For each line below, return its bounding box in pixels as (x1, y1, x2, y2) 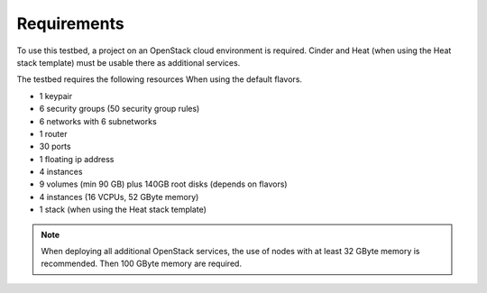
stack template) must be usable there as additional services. (16, 57, 241, 68)
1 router (39, 128, 68, 139)
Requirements (16, 14, 125, 33)
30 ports (39, 141, 71, 152)
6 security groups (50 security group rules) (39, 104, 200, 114)
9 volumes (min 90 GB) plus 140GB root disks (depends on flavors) (39, 179, 288, 189)
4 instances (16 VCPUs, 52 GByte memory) (39, 191, 199, 202)
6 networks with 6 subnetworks (39, 115, 157, 126)
